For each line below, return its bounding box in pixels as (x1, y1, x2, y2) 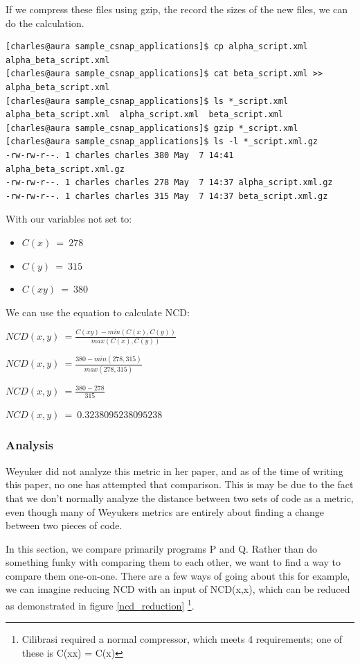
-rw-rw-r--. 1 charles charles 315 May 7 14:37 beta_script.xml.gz (6, 191, 328, 201)
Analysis (6, 436, 54, 454)
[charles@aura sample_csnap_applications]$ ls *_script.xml (6, 96, 289, 106)
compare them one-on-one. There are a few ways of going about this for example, (6, 568, 350, 582)
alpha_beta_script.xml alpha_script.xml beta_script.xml (6, 110, 283, 120)
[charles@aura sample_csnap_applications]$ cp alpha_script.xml (6, 42, 308, 52)
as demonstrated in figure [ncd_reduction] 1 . (6, 596, 195, 612)
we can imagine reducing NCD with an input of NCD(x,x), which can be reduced (6, 582, 350, 596)
